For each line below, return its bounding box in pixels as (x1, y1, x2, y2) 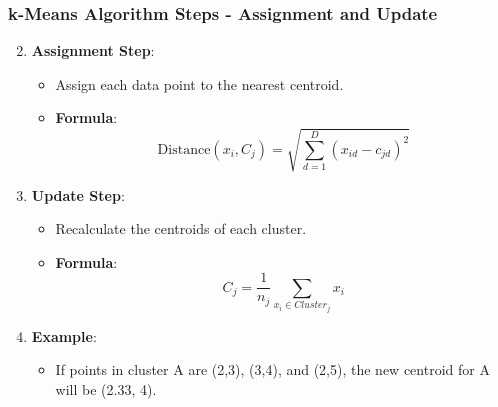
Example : (31, 325, 97, 346)
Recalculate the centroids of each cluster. (55, 218, 307, 239)
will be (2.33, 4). (55, 378, 157, 399)
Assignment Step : (31, 40, 155, 61)
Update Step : (31, 184, 125, 205)
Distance (157, 142, 211, 157)
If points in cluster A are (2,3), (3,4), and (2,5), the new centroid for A (55, 359, 490, 380)
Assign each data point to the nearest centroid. (55, 73, 344, 94)
